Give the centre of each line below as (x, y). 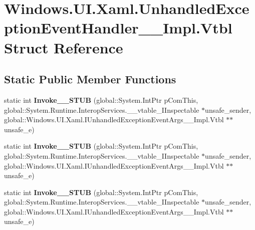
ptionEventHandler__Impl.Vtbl (118, 28)
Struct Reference (64, 47)
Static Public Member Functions (90, 79)
